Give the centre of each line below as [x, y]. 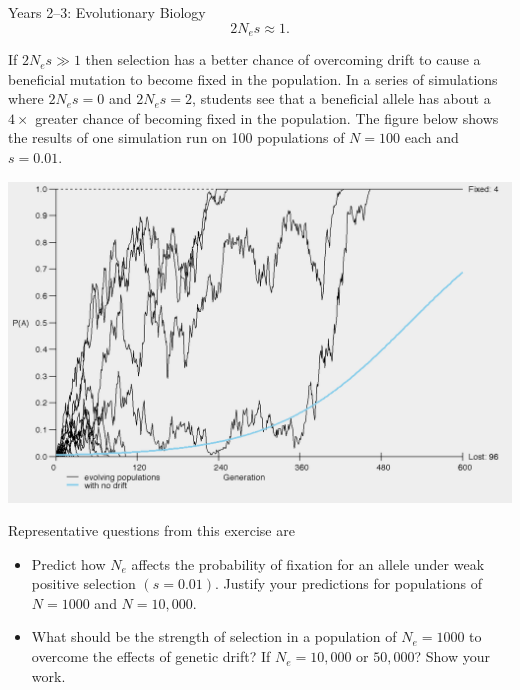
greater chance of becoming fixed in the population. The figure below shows [267, 117]
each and [431, 137]
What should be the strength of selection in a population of [214, 636]
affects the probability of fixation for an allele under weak [308, 563]
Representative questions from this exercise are [151, 530]
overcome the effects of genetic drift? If [151, 656]
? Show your [452, 656]
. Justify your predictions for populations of [349, 583]
